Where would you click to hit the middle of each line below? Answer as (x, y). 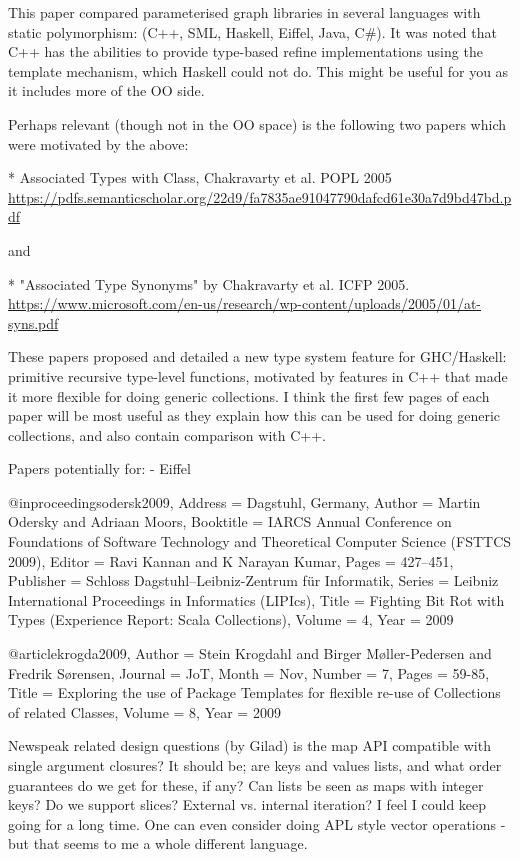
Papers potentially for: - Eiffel (99, 468)
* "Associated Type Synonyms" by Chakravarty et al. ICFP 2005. (209, 283)
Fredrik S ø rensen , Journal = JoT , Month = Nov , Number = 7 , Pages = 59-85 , (249, 672)
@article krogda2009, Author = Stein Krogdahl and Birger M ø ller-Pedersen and (250, 653)
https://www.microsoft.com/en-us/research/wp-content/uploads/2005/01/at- (244, 303)
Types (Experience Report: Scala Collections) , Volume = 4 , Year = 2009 (231, 619)
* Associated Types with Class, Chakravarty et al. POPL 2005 (200, 177)
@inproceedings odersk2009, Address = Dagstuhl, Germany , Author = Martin (244, 501)
